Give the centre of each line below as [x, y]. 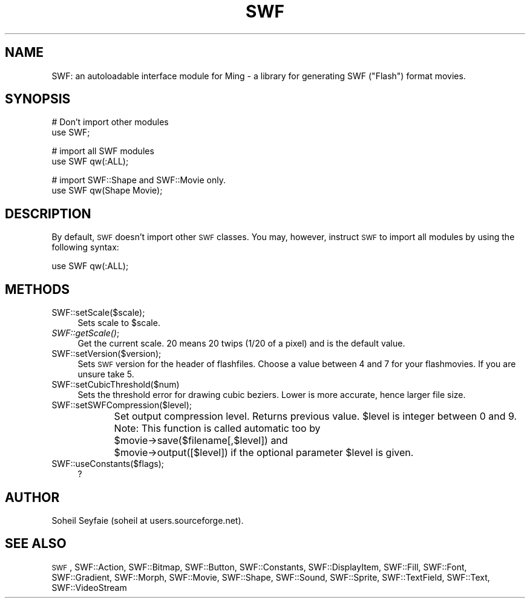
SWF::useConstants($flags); [108, 464]
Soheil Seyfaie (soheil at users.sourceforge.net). [148, 520]
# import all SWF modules [103, 151]
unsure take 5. [106, 374]
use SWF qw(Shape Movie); [107, 191]
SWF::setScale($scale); [98, 313]
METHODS [38, 289]
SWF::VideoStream [89, 587]
